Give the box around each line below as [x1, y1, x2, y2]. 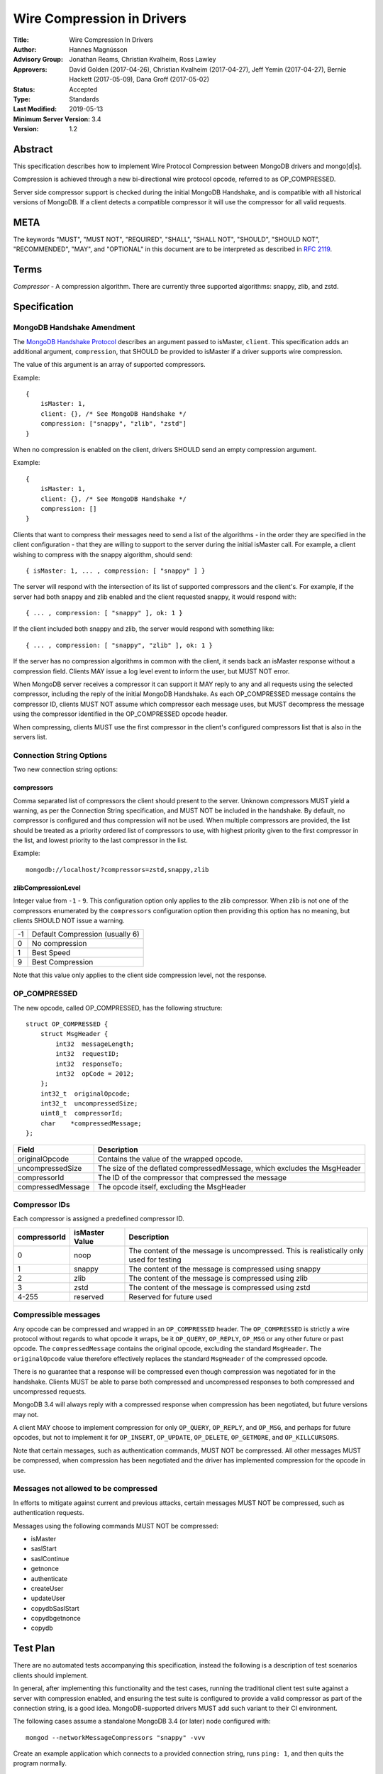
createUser [30, 1584, 64, 1592]
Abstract [13, 143, 53, 155]
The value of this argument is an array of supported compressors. [13, 360, 206, 369]
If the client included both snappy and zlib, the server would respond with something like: [13, 624, 274, 633]
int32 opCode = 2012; [55, 1069, 135, 1078]
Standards [69, 94, 99, 103]
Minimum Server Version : [13, 114, 91, 123]
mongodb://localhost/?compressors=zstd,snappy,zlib [26, 866, 209, 874]
